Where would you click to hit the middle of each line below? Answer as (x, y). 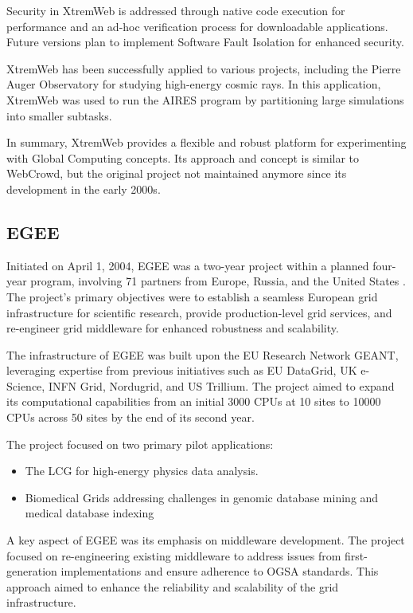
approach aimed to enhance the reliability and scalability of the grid (173, 586)
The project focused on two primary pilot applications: (140, 444)
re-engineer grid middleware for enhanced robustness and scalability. (173, 328)
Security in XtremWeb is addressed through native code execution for (176, 10)
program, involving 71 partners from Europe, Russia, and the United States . (218, 281)
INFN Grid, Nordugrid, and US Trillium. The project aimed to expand (221, 385)
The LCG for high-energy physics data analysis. (142, 471)
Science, (26, 385)
